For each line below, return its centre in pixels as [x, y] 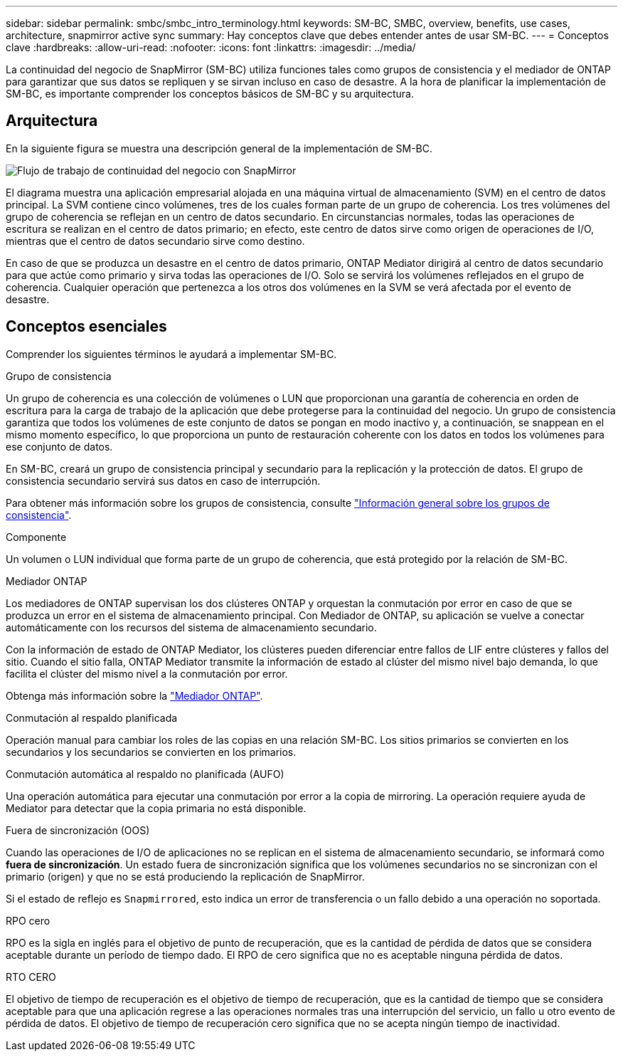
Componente [36, 537]
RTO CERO [31, 977]
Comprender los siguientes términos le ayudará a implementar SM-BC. [171, 354]
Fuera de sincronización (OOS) [78, 830]
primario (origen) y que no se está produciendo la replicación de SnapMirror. [185, 876]
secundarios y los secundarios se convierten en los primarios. [151, 752]
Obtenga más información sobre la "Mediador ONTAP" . [134, 695]
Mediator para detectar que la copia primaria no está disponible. [156, 808]
